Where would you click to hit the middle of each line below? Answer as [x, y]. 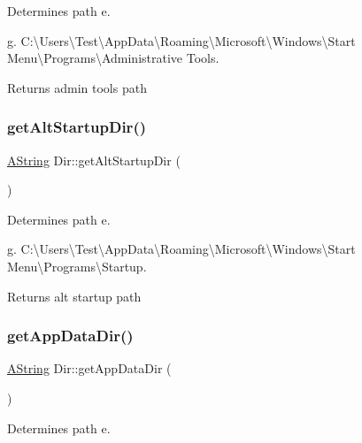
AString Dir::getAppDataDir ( [89, 368]
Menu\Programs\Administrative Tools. [113, 58]
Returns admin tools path [77, 87]
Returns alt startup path [74, 296]
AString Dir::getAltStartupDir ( [94, 160]
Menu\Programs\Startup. [77, 266]
